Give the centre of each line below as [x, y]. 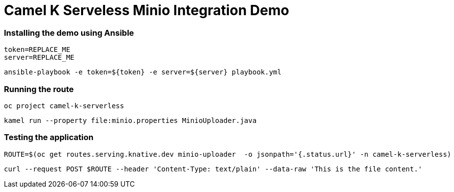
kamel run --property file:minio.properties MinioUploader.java [130, 120]
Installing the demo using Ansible [69, 33]
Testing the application [49, 137]
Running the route [39, 89]
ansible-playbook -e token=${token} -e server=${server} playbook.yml [143, 72]
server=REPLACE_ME [39, 58]
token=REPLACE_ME [37, 50]
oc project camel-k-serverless [64, 106]
